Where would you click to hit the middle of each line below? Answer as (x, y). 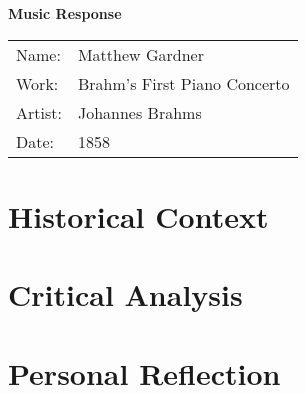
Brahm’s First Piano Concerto (183, 83)
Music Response (65, 13)
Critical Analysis (125, 294)
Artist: (39, 112)
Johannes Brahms (139, 112)
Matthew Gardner (140, 54)
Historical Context (138, 215)
